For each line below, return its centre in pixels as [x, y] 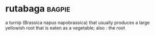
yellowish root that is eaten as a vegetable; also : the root [65, 27]
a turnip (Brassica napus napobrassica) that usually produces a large [78, 22]
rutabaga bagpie [38, 9]
